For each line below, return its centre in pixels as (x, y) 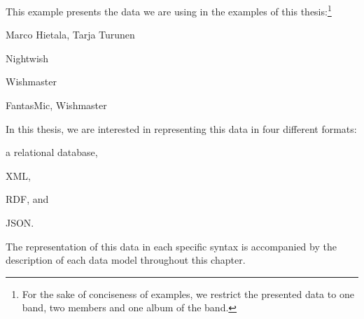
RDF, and (27, 199)
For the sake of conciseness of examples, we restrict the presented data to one (188, 293)
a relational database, (52, 152)
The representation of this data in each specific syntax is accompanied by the (171, 246)
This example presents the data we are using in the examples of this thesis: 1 (169, 10)
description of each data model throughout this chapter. (126, 260)
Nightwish (27, 58)
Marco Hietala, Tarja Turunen (70, 35)
